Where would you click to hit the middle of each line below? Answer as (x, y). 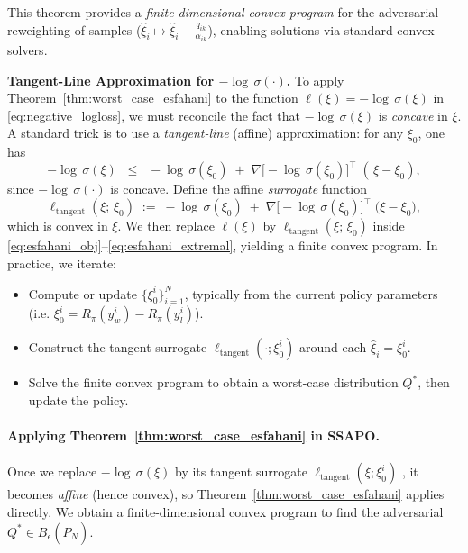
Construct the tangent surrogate (118, 347)
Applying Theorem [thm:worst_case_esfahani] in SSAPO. (193, 435)
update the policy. (78, 400)
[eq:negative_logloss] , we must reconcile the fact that (154, 115)
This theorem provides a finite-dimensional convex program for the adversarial (223, 12)
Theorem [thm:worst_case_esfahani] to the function (153, 98)
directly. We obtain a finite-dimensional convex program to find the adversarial (225, 511)
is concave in (413, 115)
